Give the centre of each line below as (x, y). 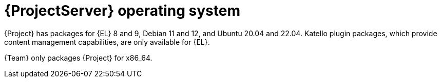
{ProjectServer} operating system (122, 11)
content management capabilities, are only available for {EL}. (107, 42)
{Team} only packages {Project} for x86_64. (78, 58)
